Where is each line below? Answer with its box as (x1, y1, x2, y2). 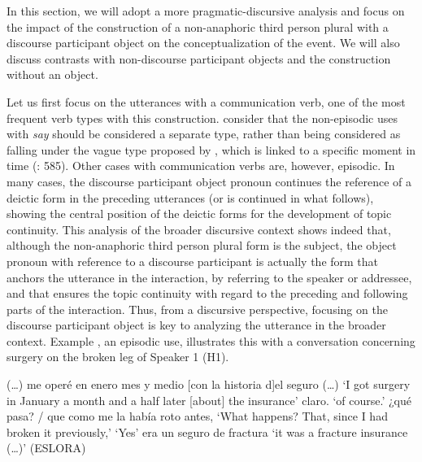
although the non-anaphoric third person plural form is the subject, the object (7, 237, 397, 254)
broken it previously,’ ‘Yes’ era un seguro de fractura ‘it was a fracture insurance (7, 423, 408, 440)
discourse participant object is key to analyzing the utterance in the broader (7, 316, 386, 333)
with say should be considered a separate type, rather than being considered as (7, 125, 401, 142)
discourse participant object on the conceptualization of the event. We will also (7, 34, 400, 51)
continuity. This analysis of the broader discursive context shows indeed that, (7, 220, 391, 238)
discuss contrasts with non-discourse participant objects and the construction (7, 50, 391, 67)
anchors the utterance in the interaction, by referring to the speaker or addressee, (7, 268, 412, 285)
